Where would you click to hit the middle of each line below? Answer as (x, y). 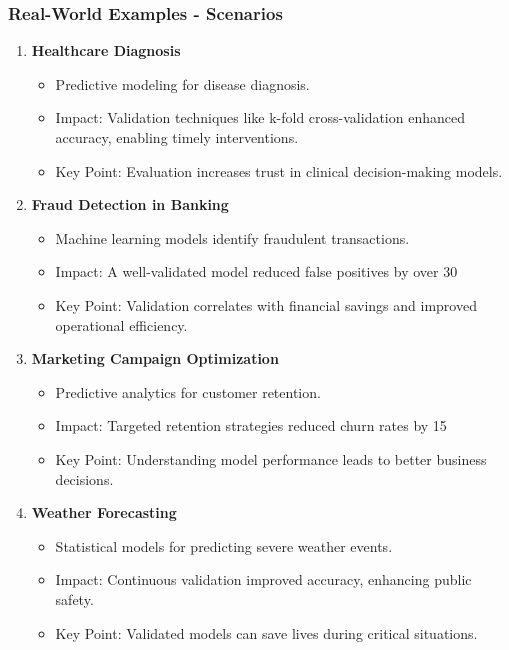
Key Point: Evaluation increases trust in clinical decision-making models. (279, 170)
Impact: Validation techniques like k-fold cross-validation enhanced (260, 117)
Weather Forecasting (104, 512)
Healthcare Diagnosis (106, 50)
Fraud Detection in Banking (130, 204)
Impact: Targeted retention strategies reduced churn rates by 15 (251, 425)
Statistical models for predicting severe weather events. (224, 545)
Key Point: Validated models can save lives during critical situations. (266, 632)
